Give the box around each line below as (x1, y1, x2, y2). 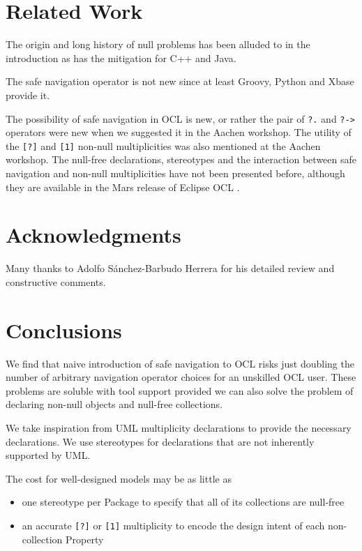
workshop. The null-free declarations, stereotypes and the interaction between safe (6, 152, 357, 167)
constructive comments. (6, 274, 106, 289)
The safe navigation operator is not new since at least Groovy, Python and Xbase (6, 74, 354, 89)
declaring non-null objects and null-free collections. (6, 397, 223, 412)
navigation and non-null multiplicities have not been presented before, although (6, 166, 345, 180)
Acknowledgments (6, 220, 181, 249)
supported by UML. (6, 448, 91, 462)
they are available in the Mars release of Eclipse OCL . (6, 179, 240, 194)
